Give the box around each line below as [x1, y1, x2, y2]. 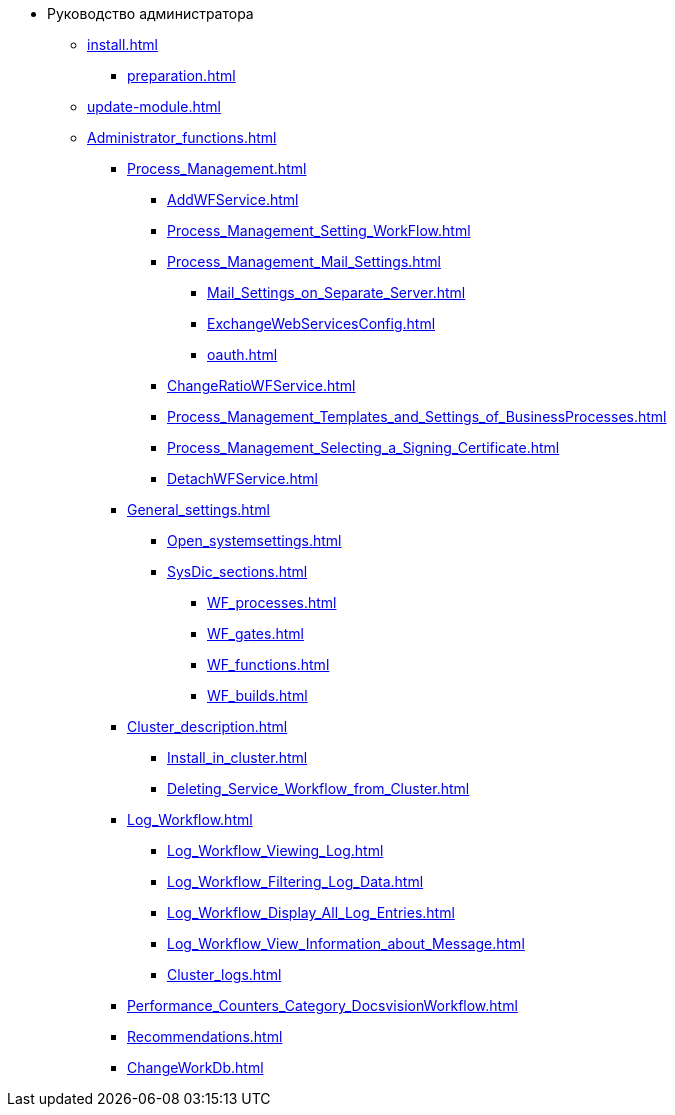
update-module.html [87, 98, 221, 115]
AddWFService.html [167, 191, 299, 208]
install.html [87, 36, 158, 53]
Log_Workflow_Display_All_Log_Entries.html [167, 904, 455, 921]
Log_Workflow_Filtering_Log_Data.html [167, 873, 424, 890]
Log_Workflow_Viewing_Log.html [167, 842, 384, 859]
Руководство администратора [47, 5, 254, 22]
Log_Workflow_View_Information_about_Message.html [167, 935, 525, 952]
